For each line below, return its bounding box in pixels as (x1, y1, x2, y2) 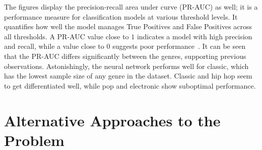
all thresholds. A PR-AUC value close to (4, 31, 129, 41)
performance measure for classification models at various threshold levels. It (4, 11, 238, 22)
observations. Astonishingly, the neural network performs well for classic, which (4, 60, 249, 71)
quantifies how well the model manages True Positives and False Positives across (4, 21, 252, 32)
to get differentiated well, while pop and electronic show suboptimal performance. (4, 80, 256, 91)
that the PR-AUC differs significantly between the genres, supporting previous (4, 50, 246, 61)
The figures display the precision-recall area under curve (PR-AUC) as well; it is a (4, 2, 258, 12)
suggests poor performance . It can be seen (112, 41, 246, 51)
